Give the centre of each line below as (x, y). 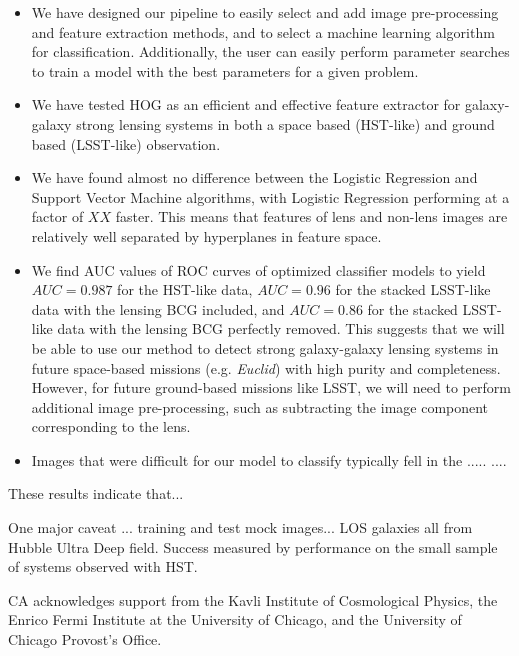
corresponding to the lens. (111, 426)
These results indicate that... (96, 493)
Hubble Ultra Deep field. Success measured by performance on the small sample (253, 546)
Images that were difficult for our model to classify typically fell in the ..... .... (269, 459)
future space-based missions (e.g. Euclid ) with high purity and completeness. (266, 367)
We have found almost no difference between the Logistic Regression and (254, 177)
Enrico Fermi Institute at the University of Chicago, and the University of (235, 619)
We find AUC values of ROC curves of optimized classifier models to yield (258, 269)
